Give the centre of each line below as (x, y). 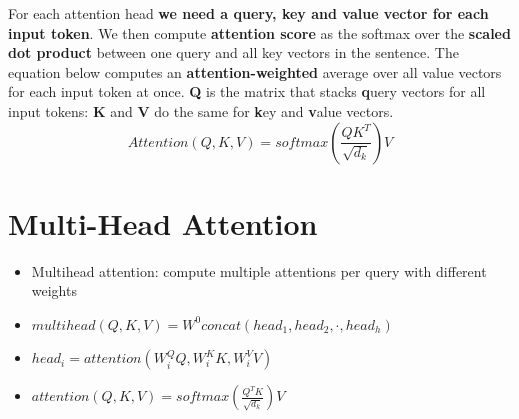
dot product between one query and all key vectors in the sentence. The (233, 52)
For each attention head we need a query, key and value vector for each (248, 13)
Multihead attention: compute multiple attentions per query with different (259, 270)
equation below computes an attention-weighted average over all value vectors (255, 71)
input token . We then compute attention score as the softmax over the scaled (259, 32)
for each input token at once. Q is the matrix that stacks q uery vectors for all (247, 91)
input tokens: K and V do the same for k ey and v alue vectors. (201, 110)
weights (54, 290)
